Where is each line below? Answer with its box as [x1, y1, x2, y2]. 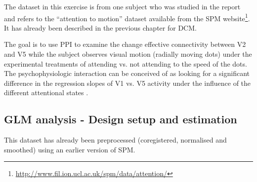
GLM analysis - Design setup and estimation [4, 111, 237, 127]
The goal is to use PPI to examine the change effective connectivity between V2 [4, 39, 246, 49]
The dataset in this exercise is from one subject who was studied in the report [4, 1, 241, 11]
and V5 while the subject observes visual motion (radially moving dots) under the [4, 49, 252, 59]
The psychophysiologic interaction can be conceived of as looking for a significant [4, 68, 250, 78]
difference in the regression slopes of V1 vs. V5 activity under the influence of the [4, 77, 251, 88]
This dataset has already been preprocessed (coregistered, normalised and [4, 135, 227, 145]
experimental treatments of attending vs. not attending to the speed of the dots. [4, 58, 247, 69]
